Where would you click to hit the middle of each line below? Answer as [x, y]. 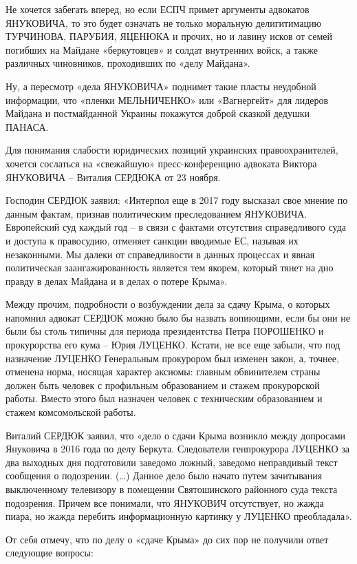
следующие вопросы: [50, 553]
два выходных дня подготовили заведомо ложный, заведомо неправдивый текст [172, 462]
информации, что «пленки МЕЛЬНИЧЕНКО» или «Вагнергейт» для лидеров [167, 100]
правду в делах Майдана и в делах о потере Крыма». [117, 281]
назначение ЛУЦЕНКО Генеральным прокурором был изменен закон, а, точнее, [172, 358]
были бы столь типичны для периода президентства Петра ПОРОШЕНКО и [165, 331]
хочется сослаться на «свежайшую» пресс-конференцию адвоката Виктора [161, 163]
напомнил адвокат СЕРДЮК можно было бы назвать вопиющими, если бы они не [178, 317]
